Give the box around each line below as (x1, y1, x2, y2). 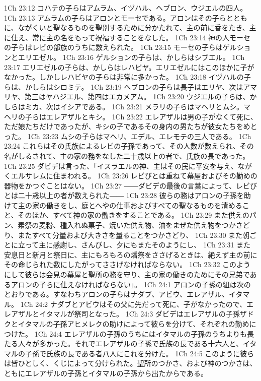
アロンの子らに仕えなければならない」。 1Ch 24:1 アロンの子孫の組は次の (11, 279, 251, 289)
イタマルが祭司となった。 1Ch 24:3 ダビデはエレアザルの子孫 (39, 308, 240, 319)
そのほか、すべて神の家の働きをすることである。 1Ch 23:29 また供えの (18, 210, 249, 220)
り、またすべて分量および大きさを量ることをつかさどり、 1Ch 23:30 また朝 (4, 229, 250, 240)
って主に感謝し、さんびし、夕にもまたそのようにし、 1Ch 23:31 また (25, 239, 251, 250)
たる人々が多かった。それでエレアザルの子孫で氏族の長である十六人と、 (4, 338, 243, 349)
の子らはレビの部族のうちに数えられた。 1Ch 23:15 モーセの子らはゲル (4, 42, 237, 52)
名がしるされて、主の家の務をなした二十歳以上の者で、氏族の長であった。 (4, 150, 250, 161)
